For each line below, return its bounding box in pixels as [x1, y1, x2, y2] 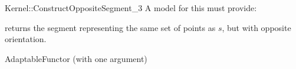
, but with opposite [222, 21, 291, 33]
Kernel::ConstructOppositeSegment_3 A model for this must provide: [5, 2, 257, 13]
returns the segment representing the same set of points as [5, 21, 216, 33]
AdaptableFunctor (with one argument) [5, 52, 147, 64]
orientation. [5, 33, 47, 45]
